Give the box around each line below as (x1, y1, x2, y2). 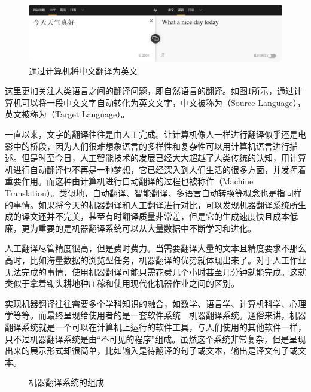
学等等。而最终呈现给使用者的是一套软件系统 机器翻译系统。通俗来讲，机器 (5, 309, 306, 321)
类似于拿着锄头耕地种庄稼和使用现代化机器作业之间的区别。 (5, 277, 239, 290)
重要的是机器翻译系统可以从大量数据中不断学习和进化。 (38, 221, 256, 234)
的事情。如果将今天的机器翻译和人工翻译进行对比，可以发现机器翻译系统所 (5, 198, 298, 211)
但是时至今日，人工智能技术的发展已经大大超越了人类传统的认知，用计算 (21, 151, 306, 164)
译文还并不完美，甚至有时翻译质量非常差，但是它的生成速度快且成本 (21, 210, 289, 223)
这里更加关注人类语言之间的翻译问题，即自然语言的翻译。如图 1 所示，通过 (5, 84, 294, 97)
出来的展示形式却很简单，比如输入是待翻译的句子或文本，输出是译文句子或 (5, 344, 298, 357)
